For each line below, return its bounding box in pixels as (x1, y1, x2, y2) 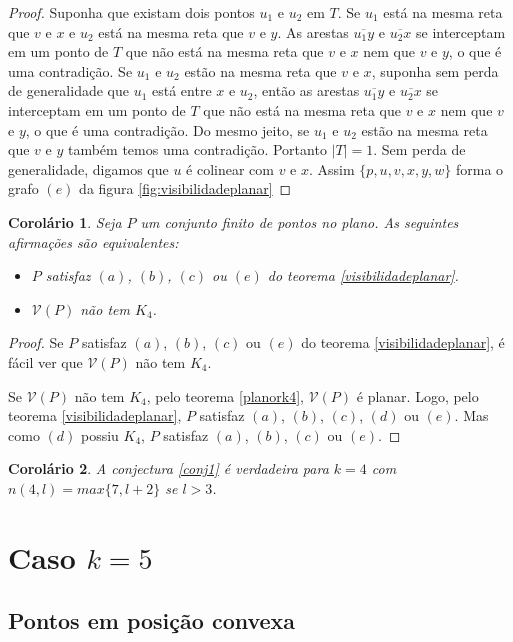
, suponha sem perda (371, 60, 499, 81)
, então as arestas (253, 80, 360, 101)
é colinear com (186, 158, 274, 179)
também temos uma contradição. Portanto (67, 139, 327, 160)
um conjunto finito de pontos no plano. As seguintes (140, 211, 459, 232)
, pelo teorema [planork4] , (146, 385, 305, 406)
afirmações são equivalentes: (8, 231, 179, 252)
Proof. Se (8, 332, 64, 353)
